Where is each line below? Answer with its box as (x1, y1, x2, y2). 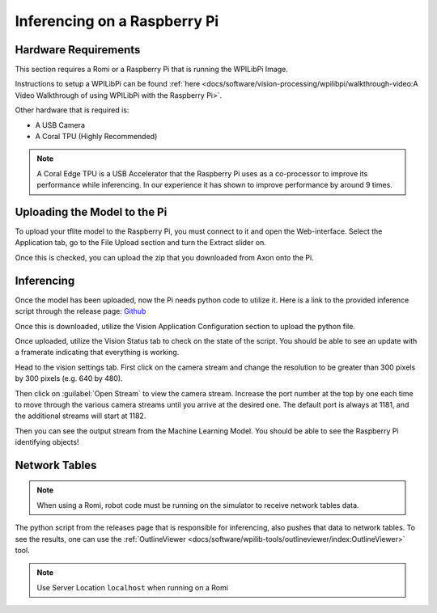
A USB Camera (35, 120, 85, 129)
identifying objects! (15, 438, 79, 447)
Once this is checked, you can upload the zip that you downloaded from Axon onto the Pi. (15, 252, 315, 262)
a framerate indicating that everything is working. (15, 348, 180, 357)
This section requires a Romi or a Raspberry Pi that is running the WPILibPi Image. (15, 65, 289, 74)
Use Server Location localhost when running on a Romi (36, 582, 228, 592)
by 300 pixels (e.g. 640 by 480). (15, 374, 123, 383)
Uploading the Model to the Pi (15, 205, 168, 218)
